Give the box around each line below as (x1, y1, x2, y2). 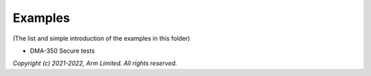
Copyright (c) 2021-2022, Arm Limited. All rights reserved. (12, 59, 178, 68)
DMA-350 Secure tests (30, 47, 95, 55)
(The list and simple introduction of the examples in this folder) (12, 34, 190, 42)
